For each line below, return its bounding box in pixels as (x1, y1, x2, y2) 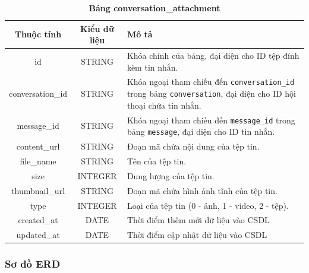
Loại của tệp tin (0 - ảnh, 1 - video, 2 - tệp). (127, 199, 289, 211)
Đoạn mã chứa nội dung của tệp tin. (127, 140, 260, 153)
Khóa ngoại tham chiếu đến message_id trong (127, 113, 295, 126)
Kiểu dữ (80, 22, 115, 34)
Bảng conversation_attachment (89, 2, 220, 14)
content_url (16, 140, 60, 153)
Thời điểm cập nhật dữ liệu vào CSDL (127, 228, 267, 241)
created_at (18, 214, 58, 226)
